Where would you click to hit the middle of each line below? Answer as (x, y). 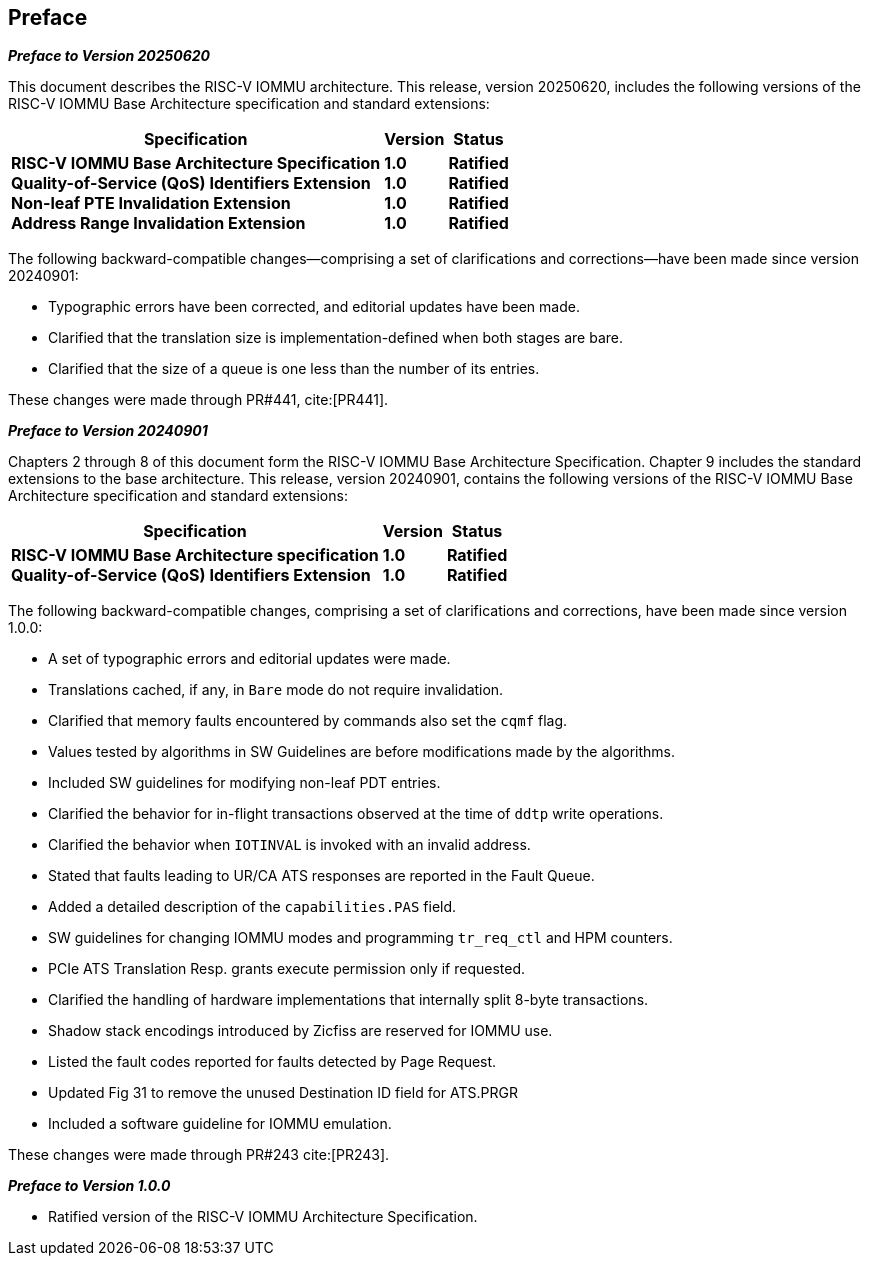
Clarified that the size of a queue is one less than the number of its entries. (294, 369)
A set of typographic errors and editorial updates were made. (249, 659)
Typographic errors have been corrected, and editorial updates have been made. (314, 307)
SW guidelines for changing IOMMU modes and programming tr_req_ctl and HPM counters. (360, 938)
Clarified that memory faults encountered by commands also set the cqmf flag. (308, 721)
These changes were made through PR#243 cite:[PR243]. (199, 1155)
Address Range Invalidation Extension (158, 223)
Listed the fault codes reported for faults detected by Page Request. (272, 1062)
